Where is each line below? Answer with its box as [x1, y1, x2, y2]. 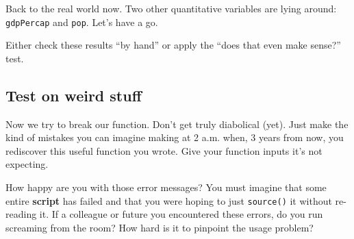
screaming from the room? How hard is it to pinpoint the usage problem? [5, 220, 314, 234]
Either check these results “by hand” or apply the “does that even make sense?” [5, 38, 341, 52]
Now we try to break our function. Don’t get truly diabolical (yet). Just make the [5, 116, 349, 131]
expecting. [5, 157, 49, 171]
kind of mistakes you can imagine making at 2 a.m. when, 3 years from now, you [5, 130, 344, 144]
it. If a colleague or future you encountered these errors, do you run [39, 207, 323, 221]
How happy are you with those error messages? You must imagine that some [5, 180, 327, 194]
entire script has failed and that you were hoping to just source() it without [5, 193, 332, 207]
